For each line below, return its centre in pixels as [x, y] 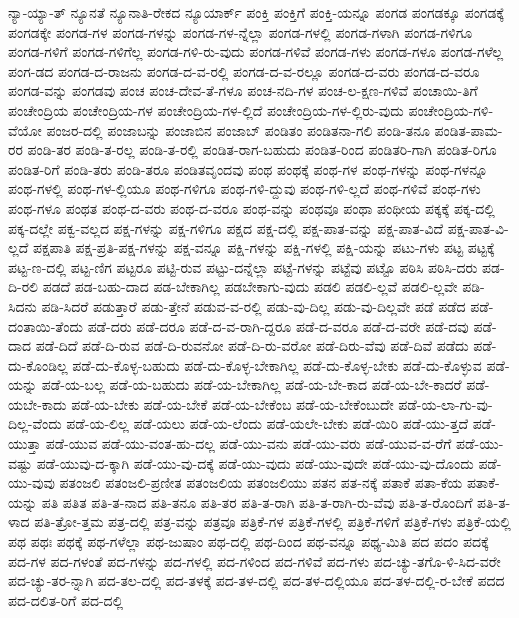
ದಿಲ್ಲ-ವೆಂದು [35, 423]
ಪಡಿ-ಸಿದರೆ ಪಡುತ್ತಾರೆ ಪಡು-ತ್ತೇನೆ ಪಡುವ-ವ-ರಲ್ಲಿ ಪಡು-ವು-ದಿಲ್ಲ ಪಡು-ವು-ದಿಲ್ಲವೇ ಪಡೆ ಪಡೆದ [253, 305]
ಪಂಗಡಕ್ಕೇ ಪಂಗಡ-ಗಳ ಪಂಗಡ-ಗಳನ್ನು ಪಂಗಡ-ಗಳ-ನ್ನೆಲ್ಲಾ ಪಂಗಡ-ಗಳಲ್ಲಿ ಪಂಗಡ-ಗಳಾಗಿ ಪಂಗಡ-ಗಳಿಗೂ [240, 31]
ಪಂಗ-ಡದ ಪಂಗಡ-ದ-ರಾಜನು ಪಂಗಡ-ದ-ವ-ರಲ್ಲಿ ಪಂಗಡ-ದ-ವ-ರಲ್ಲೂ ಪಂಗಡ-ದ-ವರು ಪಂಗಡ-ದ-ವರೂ [244, 70]
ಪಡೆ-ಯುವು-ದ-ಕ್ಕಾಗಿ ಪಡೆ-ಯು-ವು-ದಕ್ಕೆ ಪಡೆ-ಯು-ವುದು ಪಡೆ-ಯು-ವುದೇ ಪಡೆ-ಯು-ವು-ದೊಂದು [255, 462]
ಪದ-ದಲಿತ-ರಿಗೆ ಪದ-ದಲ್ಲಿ [66, 599]
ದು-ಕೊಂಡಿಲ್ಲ [38, 364]
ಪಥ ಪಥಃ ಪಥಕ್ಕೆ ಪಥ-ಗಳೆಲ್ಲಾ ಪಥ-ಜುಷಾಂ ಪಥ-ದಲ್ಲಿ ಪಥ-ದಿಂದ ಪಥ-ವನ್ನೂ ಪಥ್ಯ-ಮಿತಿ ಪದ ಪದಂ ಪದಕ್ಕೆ [248, 541]
